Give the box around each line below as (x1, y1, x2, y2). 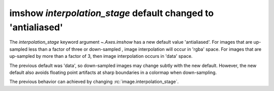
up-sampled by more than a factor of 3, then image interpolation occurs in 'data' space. (9, 53, 193, 59)
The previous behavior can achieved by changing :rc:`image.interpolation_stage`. (9, 78, 179, 85)
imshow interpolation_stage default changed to (9, 8, 214, 19)
